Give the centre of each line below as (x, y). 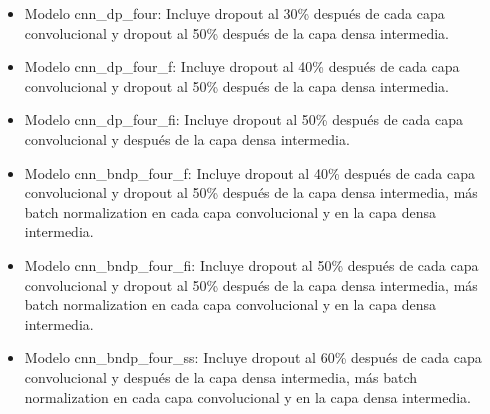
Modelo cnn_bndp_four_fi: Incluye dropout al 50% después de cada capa (251, 264)
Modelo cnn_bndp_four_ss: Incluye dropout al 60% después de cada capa (253, 357)
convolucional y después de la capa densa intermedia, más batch (221, 376)
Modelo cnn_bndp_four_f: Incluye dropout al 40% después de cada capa (250, 172)
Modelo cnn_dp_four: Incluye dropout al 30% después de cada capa (234, 13)
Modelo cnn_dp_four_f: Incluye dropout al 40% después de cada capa (242, 66)
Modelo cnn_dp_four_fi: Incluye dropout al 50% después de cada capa (243, 119)
